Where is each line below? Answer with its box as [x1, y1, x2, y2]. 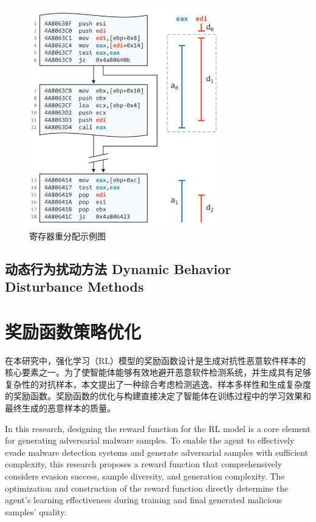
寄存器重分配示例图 [29, 229, 106, 242]
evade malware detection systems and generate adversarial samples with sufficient [5, 445, 309, 458]
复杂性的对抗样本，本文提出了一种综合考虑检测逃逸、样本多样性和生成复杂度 [5, 377, 311, 390]
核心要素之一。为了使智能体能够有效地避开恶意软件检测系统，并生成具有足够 [5, 366, 311, 379]
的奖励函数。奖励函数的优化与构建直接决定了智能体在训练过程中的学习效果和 [5, 390, 311, 402]
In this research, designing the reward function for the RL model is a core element [5, 422, 311, 434]
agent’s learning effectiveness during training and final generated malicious [5, 493, 283, 506]
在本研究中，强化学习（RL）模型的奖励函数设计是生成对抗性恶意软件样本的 [5, 354, 306, 366]
